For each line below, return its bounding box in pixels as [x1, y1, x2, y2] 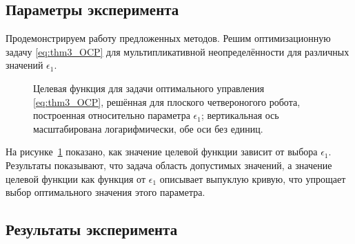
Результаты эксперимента [6, 219, 178, 240]
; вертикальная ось [201, 108, 279, 122]
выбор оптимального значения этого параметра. [6, 185, 205, 199]
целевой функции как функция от [6, 171, 146, 186]
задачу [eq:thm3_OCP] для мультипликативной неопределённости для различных [6, 44, 349, 58]
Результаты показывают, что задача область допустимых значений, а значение [6, 157, 332, 172]
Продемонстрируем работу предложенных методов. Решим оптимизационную [6, 31, 331, 45]
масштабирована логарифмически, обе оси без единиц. [33, 121, 263, 135]
